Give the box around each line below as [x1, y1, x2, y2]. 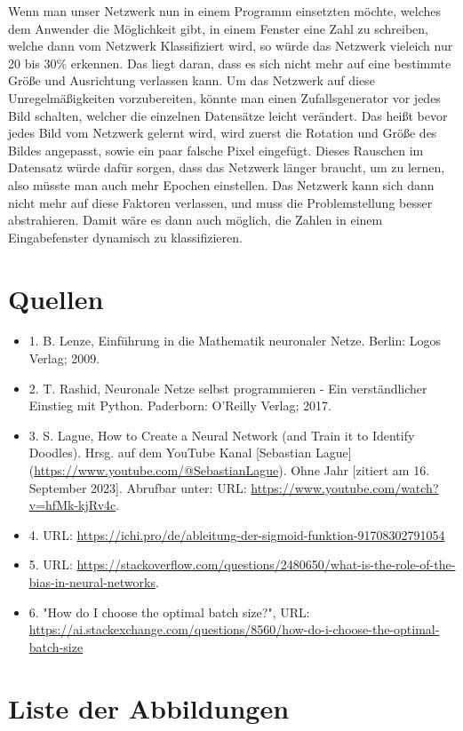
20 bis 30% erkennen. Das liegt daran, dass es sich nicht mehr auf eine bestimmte [8, 53, 451, 72]
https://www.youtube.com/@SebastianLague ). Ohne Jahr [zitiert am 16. [34, 461, 430, 479]
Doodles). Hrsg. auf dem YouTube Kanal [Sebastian [28, 443, 312, 462]
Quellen [8, 280, 104, 316]
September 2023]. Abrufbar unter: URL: [28, 478, 247, 497]
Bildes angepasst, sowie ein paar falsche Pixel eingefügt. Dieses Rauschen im [8, 140, 424, 159]
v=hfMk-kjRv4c [28, 496, 116, 514]
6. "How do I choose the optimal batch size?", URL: [28, 602, 310, 621]
